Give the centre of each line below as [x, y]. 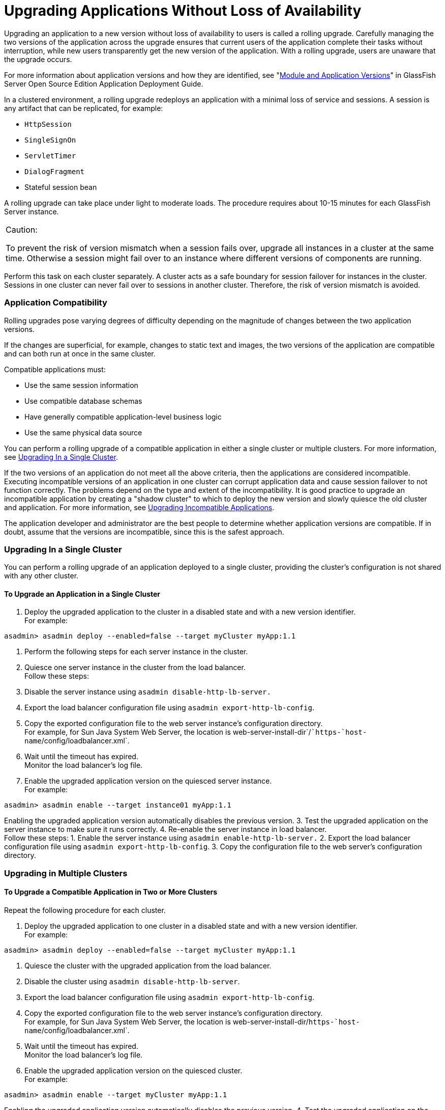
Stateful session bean [61, 187]
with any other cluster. [41, 576]
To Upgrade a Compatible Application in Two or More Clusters [111, 892]
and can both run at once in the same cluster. [80, 353]
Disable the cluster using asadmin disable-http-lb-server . [132, 982]
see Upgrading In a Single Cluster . [61, 457]
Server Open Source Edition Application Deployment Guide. [104, 84]
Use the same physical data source [83, 432]
